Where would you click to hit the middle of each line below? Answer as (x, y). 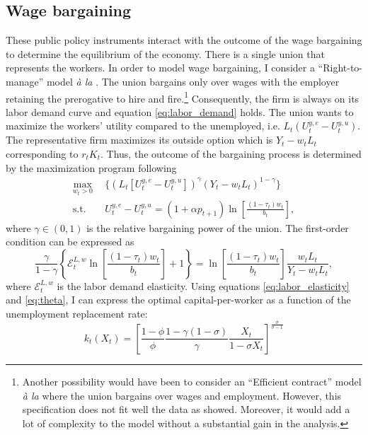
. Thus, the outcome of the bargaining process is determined (231, 154)
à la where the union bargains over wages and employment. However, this (182, 395)
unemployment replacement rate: (77, 313)
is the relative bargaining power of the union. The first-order (218, 227)
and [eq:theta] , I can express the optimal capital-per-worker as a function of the (178, 300)
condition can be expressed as (70, 242)
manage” (25, 81)
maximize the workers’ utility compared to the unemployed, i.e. (143, 126)
